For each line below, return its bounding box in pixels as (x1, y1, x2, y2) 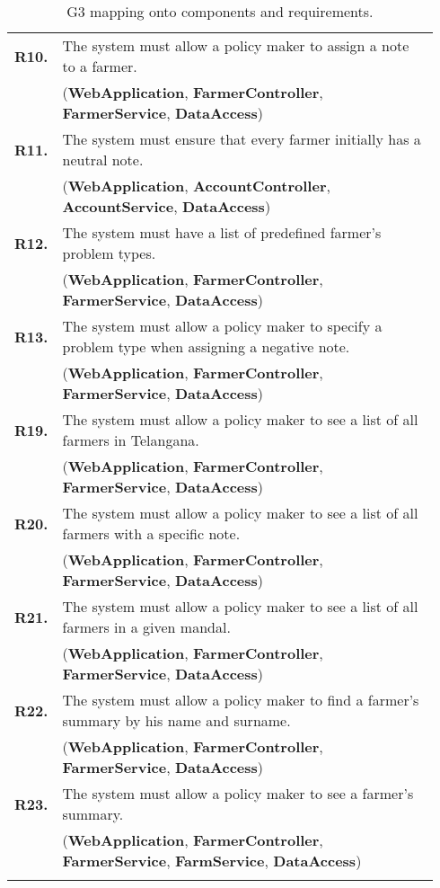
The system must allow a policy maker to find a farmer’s (62, 689, 419, 710)
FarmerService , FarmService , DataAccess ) (62, 850, 362, 871)
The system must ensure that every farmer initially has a (62, 129, 421, 149)
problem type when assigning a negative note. (62, 336, 350, 357)
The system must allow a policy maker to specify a (62, 315, 383, 336)
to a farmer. (62, 56, 137, 76)
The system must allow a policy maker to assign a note (62, 35, 409, 56)
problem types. (62, 243, 156, 263)
